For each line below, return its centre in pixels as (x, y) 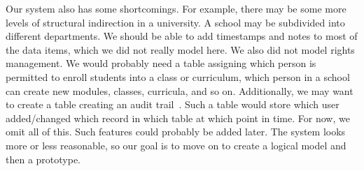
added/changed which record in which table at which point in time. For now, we (178, 118)
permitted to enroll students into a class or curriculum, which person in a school (178, 76)
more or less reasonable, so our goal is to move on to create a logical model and (176, 145)
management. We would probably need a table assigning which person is (161, 63)
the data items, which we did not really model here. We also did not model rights (180, 49)
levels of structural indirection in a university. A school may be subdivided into (175, 22)
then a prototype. (43, 159)
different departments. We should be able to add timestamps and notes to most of (182, 36)
